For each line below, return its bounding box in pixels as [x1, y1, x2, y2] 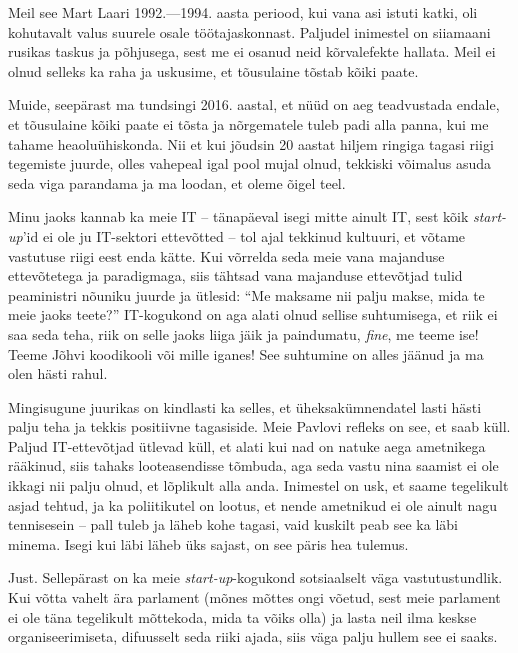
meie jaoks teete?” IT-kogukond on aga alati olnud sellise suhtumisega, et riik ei [8, 304, 498, 325]
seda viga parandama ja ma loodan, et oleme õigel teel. [8, 172, 346, 193]
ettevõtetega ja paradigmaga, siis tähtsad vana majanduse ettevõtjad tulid [8, 265, 463, 286]
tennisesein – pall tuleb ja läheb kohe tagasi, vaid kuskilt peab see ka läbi [8, 514, 458, 535]
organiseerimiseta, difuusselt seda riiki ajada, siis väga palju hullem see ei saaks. [8, 626, 498, 647]
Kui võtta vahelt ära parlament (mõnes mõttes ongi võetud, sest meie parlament [8, 587, 501, 608]
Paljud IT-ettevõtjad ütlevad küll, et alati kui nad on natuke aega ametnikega [8, 435, 486, 456]
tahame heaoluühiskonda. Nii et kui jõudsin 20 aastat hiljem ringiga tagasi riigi [8, 133, 494, 154]
